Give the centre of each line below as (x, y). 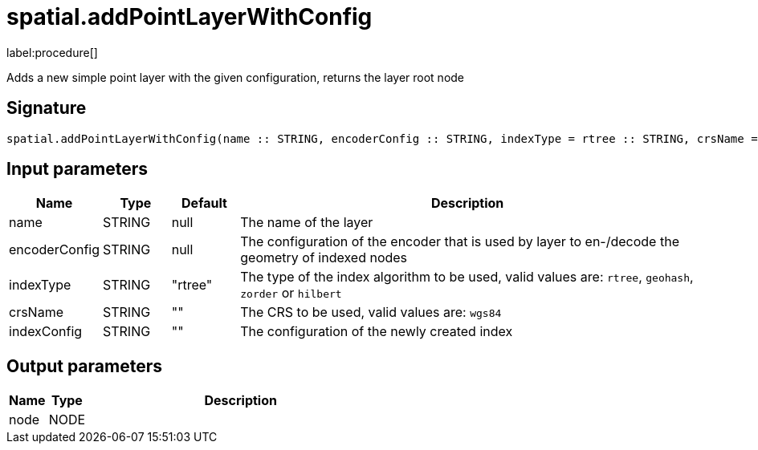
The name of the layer (307, 223)
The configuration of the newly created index (377, 332)
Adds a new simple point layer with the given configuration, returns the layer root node (236, 77)
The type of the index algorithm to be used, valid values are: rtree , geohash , (467, 277)
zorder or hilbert (291, 293)
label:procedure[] (52, 52)
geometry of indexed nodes (324, 258)
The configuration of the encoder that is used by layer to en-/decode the (460, 242)
